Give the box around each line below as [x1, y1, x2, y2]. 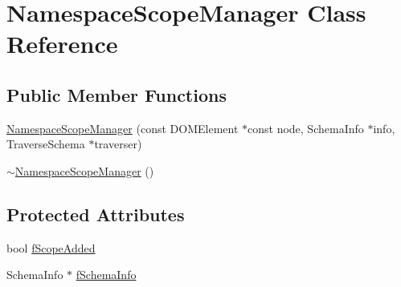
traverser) [94, 135, 142, 152]
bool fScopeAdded [6, 239, 96, 256]
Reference [6, 27, 118, 60]
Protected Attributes [6, 201, 185, 226]
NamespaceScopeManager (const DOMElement [6, 119, 239, 136]
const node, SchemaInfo [248, 119, 364, 136]
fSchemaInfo [76, 266, 137, 283]
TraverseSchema [6, 135, 85, 152]
